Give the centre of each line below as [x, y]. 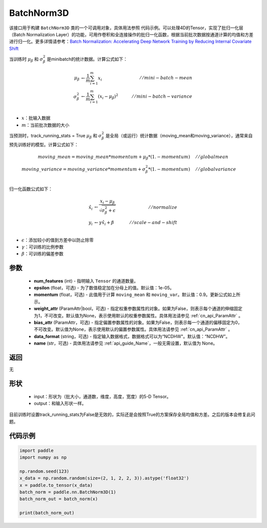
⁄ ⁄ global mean [212, 157]
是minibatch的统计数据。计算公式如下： [87, 59]
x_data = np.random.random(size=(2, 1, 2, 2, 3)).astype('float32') [104, 478]
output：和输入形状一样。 [60, 403]
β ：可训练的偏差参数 [43, 254]
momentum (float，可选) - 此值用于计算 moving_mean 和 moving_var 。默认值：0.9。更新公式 [131, 294]
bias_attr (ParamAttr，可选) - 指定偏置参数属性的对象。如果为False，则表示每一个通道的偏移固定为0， [138, 323]
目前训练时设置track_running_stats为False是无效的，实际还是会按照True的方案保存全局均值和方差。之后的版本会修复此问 [132, 414]
